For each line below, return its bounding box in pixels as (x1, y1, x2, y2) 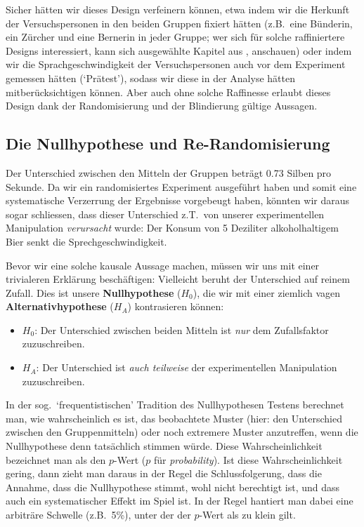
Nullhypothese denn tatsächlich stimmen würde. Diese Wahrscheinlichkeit (6, 439, 323, 453)
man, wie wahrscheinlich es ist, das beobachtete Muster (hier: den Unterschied (6, 411, 342, 425)
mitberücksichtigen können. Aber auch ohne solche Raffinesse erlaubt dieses (6, 84, 331, 99)
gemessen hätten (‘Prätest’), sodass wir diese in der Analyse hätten (6, 70, 295, 85)
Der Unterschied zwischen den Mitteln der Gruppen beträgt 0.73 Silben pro (6, 165, 332, 180)
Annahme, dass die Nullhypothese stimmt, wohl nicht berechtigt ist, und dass (6, 479, 340, 494)
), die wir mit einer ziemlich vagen (193, 285, 341, 300)
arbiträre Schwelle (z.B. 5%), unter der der (6, 507, 191, 522)
